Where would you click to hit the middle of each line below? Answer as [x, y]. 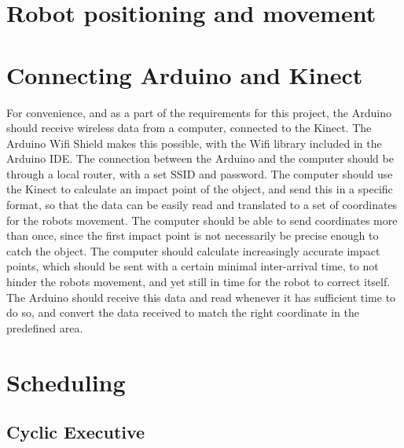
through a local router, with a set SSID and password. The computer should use [200, 173]
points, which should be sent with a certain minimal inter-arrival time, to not [193, 266]
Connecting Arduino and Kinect [185, 74]
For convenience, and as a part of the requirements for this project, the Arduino [199, 112]
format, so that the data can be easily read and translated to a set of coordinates [202, 205]
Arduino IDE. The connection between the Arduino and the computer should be [200, 158]
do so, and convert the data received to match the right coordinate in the [183, 312]
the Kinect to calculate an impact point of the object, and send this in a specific [200, 189]
